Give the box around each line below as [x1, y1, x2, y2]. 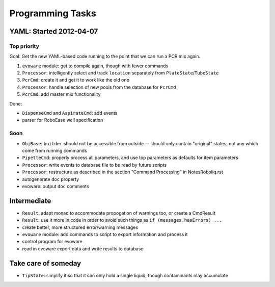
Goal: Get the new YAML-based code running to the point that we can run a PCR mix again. [9, 54, 201, 60]
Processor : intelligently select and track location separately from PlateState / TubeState [22, 70, 219, 76]
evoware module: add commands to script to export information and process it [22, 231, 188, 237]
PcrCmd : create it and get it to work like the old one [22, 77, 129, 83]
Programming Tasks [9, 8, 96, 19]
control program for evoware [22, 239, 82, 245]
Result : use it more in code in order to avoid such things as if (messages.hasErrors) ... [22, 217, 223, 223]
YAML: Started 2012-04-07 [9, 27, 98, 36]
